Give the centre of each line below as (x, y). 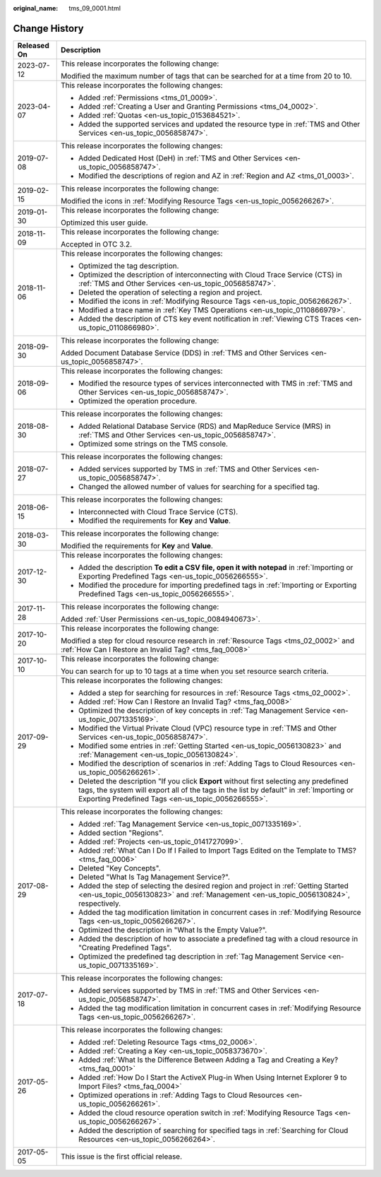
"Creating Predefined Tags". (125, 947)
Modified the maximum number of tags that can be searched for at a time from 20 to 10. (206, 76)
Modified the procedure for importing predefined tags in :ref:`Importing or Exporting (217, 585)
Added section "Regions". (121, 832)
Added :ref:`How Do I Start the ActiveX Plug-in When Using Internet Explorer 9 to (212, 1077)
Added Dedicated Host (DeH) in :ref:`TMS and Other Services (180, 158)
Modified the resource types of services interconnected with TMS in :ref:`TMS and (215, 383)
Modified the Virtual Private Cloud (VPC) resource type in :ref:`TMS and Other (207, 728)
